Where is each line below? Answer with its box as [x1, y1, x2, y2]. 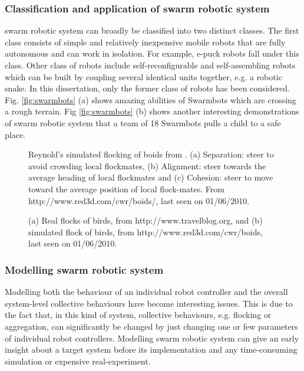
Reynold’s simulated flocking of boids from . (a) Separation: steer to [28, 148, 274, 160]
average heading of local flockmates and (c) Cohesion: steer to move [28, 171, 273, 183]
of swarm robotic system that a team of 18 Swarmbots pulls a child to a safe [5, 116, 281, 129]
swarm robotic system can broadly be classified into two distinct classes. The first [5, 24, 299, 37]
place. [5, 128, 25, 140]
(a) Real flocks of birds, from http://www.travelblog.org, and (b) [28, 214, 263, 226]
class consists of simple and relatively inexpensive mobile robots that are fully [5, 35, 286, 48]
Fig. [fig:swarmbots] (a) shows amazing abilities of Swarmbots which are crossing [5, 93, 296, 106]
